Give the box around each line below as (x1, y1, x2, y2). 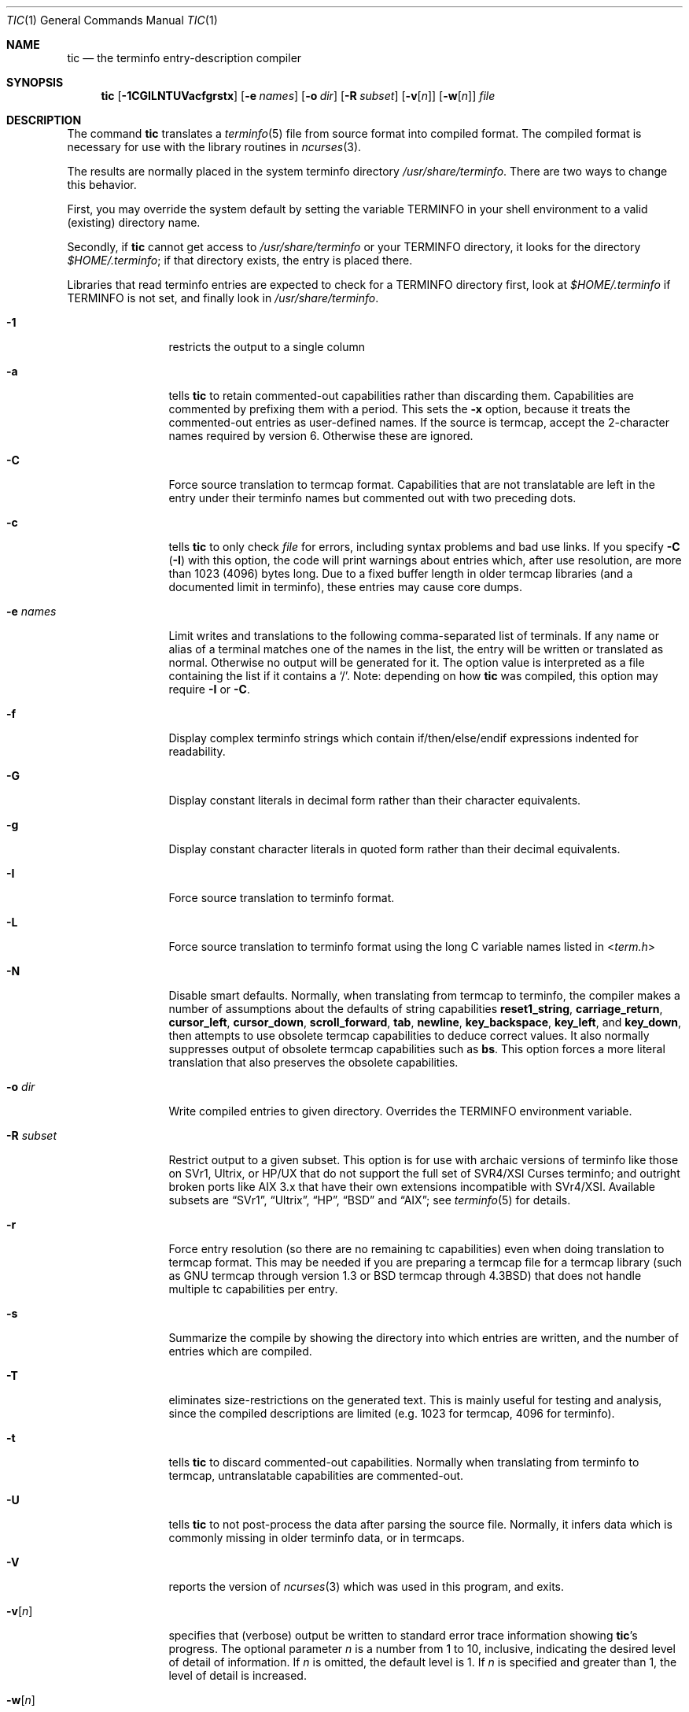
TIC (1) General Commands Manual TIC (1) (6, 13, 218, 27)
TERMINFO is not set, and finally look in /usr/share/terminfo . (67, 291, 379, 305)
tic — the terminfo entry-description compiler (67, 51, 302, 65)
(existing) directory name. (67, 216, 201, 229)
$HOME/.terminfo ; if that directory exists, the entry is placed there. (67, 253, 413, 267)
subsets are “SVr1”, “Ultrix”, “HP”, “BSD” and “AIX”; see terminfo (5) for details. (168, 1193, 571, 1207)
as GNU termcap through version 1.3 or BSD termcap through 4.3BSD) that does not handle (168, 1269, 642, 1282)
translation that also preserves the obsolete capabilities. (168, 1056, 459, 1069)
